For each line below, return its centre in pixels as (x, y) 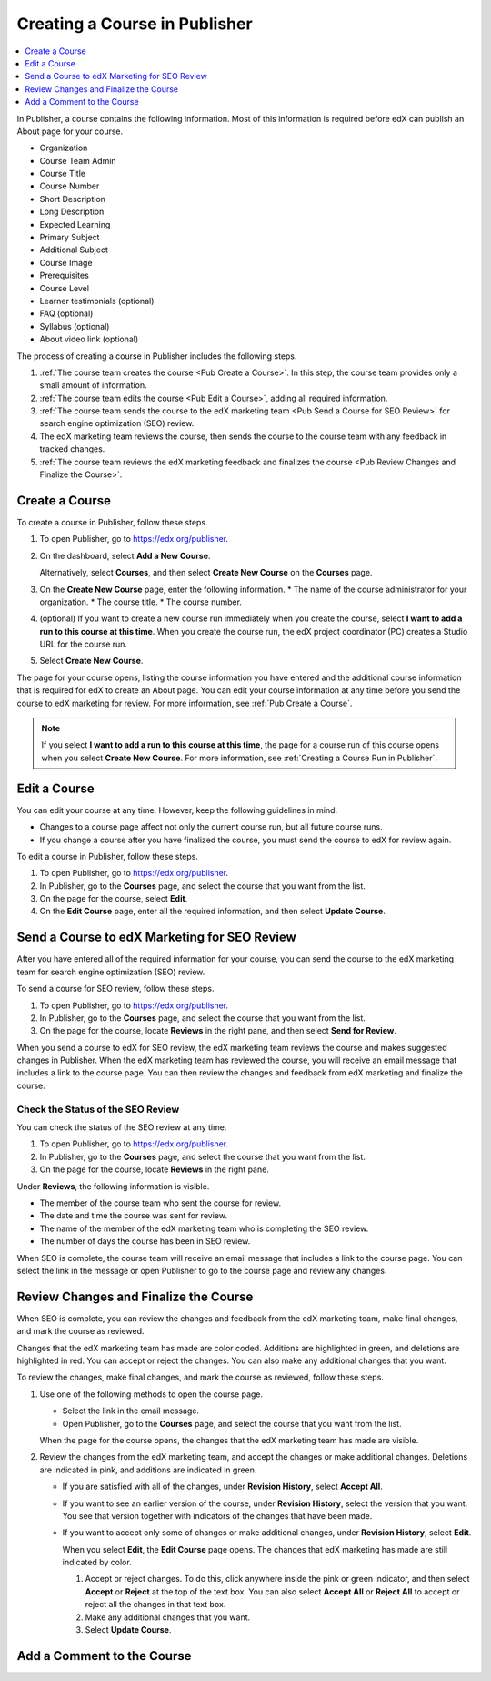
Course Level (65, 288)
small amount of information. (93, 385)
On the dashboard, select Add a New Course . (125, 555)
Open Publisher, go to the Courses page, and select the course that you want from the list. (232, 1423)
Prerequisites (65, 275)
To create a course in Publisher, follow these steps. (112, 522)
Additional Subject (74, 250)
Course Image (66, 262)
